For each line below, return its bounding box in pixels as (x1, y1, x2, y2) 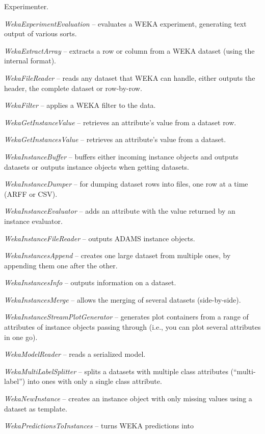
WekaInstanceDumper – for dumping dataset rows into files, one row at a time (4, 178, 248, 189)
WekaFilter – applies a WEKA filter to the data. (4, 100, 156, 110)
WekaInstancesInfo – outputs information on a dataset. (4, 277, 176, 288)
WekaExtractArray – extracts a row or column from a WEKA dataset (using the (4, 45, 255, 56)
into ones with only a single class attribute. (27, 376, 162, 386)
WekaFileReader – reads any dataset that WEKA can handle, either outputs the (4, 72, 255, 83)
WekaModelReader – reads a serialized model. (4, 349, 146, 359)
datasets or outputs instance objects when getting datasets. (4, 161, 190, 172)
